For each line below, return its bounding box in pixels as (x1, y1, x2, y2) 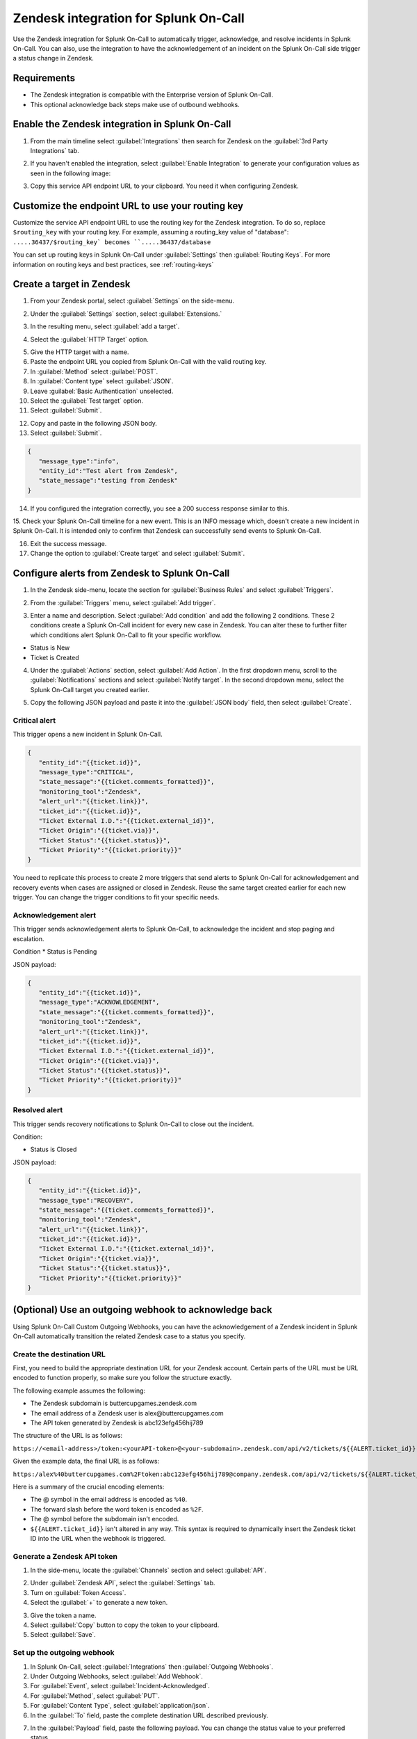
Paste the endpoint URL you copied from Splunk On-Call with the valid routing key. (30, 358, 267, 366)
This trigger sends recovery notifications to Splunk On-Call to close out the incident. (13, 1120, 254, 1128)
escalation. (13, 934, 44, 943)
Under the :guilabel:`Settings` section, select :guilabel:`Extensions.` (30, 310, 222, 318)
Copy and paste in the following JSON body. (30, 419, 158, 427)
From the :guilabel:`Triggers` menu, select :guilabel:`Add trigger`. (30, 598, 216, 607)
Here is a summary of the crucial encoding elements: (13, 1482, 165, 1491)
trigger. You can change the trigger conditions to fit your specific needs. (13, 893, 220, 901)
